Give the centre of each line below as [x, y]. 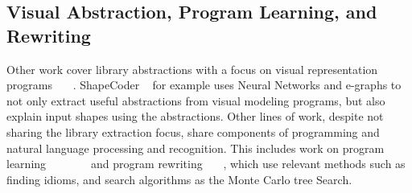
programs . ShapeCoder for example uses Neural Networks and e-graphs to [204, 85]
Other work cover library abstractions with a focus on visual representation [192, 69]
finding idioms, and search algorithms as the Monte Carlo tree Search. [179, 179]
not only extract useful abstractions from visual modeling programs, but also [196, 100]
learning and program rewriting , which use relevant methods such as [206, 164]
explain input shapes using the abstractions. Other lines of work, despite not [195, 116]
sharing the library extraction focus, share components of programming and [193, 131]
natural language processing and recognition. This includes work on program [196, 148]
